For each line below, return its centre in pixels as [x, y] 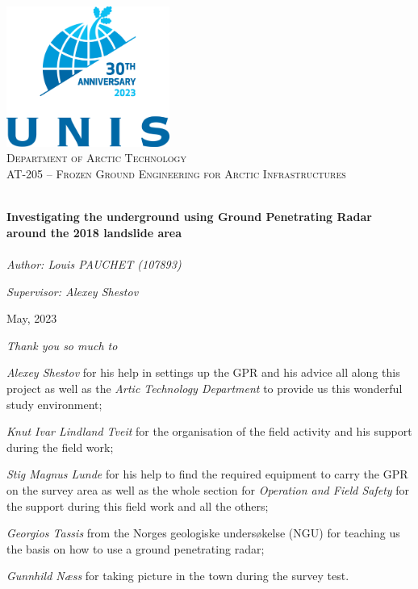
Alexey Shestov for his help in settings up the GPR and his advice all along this [203, 372]
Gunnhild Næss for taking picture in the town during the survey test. [178, 576]
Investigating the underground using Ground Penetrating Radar [189, 217]
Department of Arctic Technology [96, 158]
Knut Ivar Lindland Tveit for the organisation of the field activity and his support [209, 431]
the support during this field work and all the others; [138, 505]
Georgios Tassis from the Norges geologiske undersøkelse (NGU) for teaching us [203, 533]
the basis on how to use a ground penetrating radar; [136, 548]
